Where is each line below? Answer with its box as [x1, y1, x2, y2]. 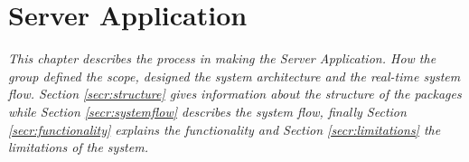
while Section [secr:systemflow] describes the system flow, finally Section [8, 101, 407, 120]
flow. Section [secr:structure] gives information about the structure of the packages [8, 84, 462, 103]
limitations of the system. [8, 138, 148, 157]
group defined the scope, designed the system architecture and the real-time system [8, 66, 461, 85]
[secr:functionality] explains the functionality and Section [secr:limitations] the [8, 119, 441, 138]
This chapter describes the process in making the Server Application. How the [8, 49, 436, 68]
